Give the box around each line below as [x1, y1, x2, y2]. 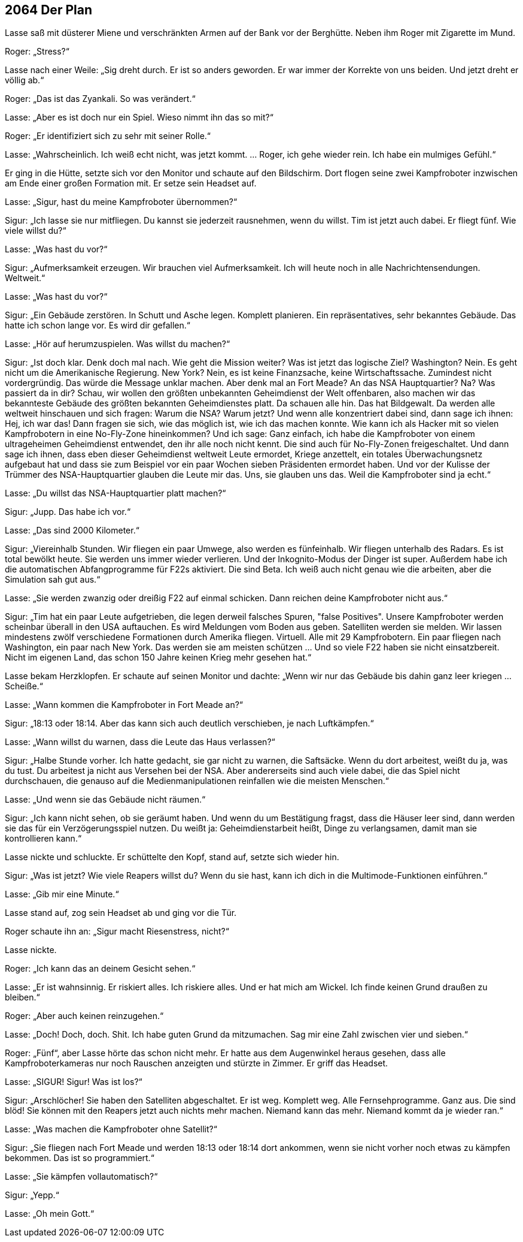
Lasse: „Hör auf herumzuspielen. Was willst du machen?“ [5, 339, 230, 349]
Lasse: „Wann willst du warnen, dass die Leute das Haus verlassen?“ [5, 737, 275, 747]
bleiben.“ [5, 992, 40, 1003]
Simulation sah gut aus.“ [5, 574, 101, 585]
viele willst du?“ [5, 225, 66, 236]
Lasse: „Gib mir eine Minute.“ [5, 889, 119, 900]
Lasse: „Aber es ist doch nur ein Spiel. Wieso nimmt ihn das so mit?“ [5, 112, 273, 123]
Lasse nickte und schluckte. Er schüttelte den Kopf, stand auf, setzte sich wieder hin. [5, 852, 339, 863]
